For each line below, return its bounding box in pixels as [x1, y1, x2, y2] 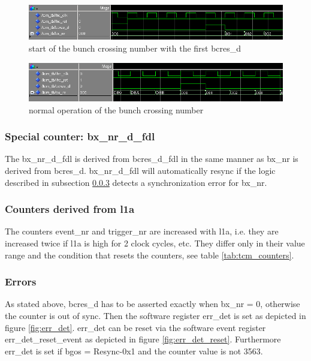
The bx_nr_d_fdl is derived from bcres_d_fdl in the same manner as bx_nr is [5, 152, 298, 165]
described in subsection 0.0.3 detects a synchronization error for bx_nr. [5, 176, 267, 188]
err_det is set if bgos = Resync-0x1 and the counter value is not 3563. [5, 344, 263, 357]
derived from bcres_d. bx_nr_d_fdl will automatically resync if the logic [5, 164, 276, 176]
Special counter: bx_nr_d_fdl [5, 129, 155, 144]
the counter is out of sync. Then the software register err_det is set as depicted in [5, 309, 306, 321]
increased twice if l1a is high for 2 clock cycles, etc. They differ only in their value [5, 236, 305, 249]
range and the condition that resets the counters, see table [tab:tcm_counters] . [5, 248, 294, 261]
